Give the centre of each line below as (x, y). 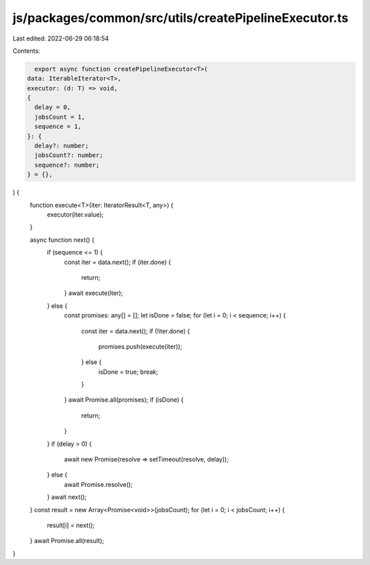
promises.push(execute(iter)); (140, 346)
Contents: (26, 51)
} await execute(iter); (94, 293)
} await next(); (67, 497)
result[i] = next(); (71, 525)
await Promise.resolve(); (98, 484)
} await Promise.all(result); (67, 541)
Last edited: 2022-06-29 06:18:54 (61, 38)
